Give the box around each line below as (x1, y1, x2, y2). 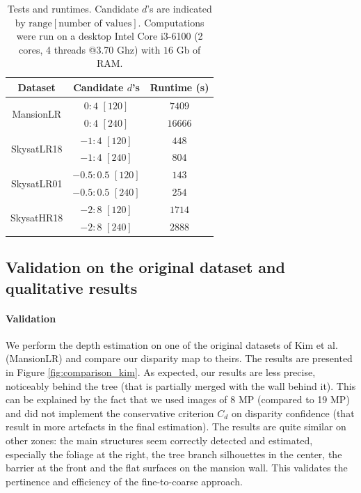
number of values (58, 18, 132, 29)
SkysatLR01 (10, 175, 63, 190)
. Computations (138, 15, 204, 29)
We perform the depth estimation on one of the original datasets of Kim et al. (6, 337, 338, 352)
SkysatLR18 (10, 141, 63, 155)
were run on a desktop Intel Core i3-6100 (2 (16, 29, 203, 43)
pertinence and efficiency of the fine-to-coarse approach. (6, 474, 243, 488)
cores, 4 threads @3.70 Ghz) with (19, 42, 161, 56)
